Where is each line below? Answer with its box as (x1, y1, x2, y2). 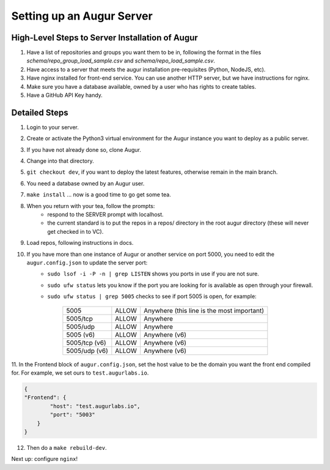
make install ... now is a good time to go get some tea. (26, 191, 171, 198)
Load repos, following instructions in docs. (26, 239, 134, 247)
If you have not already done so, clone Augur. (26, 146, 142, 153)
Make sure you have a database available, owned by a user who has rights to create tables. (26, 83, 257, 90)
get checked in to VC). (47, 228, 104, 235)
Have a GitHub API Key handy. (26, 92, 103, 99)
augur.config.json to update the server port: (26, 259, 148, 266)
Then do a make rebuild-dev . (26, 444, 107, 451)
